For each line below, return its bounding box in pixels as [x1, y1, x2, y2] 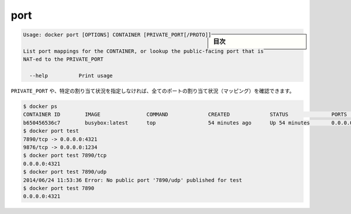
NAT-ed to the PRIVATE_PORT [23, 56, 104, 63]
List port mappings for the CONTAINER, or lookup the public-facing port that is [23, 47, 264, 54]
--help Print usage [29, 73, 113, 79]
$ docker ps [23, 103, 58, 110]
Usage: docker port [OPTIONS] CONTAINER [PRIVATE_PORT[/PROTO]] [23, 32, 212, 38]
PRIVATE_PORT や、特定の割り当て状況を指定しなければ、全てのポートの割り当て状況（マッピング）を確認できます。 [11, 88, 295, 95]
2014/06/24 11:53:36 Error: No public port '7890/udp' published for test [23, 177, 243, 184]
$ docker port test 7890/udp [23, 168, 107, 175]
